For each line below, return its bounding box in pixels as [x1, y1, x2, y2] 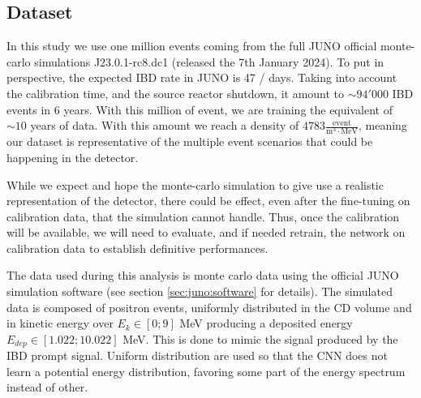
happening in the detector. [6, 148, 139, 165]
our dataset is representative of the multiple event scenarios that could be [6, 133, 373, 150]
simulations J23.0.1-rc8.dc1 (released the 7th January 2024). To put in [34, 53, 384, 70]
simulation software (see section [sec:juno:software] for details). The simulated [6, 283, 393, 300]
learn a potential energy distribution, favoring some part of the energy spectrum [6, 362, 406, 379]
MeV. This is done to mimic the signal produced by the [122, 330, 398, 347]
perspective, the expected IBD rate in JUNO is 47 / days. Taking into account [6, 69, 397, 86]
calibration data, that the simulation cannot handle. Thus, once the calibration [6, 208, 400, 225]
